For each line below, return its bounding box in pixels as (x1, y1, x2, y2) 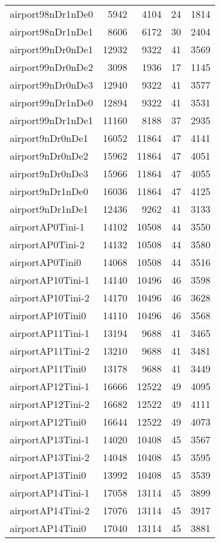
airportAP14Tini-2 (10, 503, 90, 517)
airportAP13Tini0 (10, 468, 86, 482)
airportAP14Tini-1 (10, 486, 90, 500)
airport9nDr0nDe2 (10, 149, 89, 163)
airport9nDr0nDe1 (10, 131, 89, 145)
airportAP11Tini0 (10, 361, 86, 375)
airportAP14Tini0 (10, 521, 86, 535)
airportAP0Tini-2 (10, 237, 85, 251)
